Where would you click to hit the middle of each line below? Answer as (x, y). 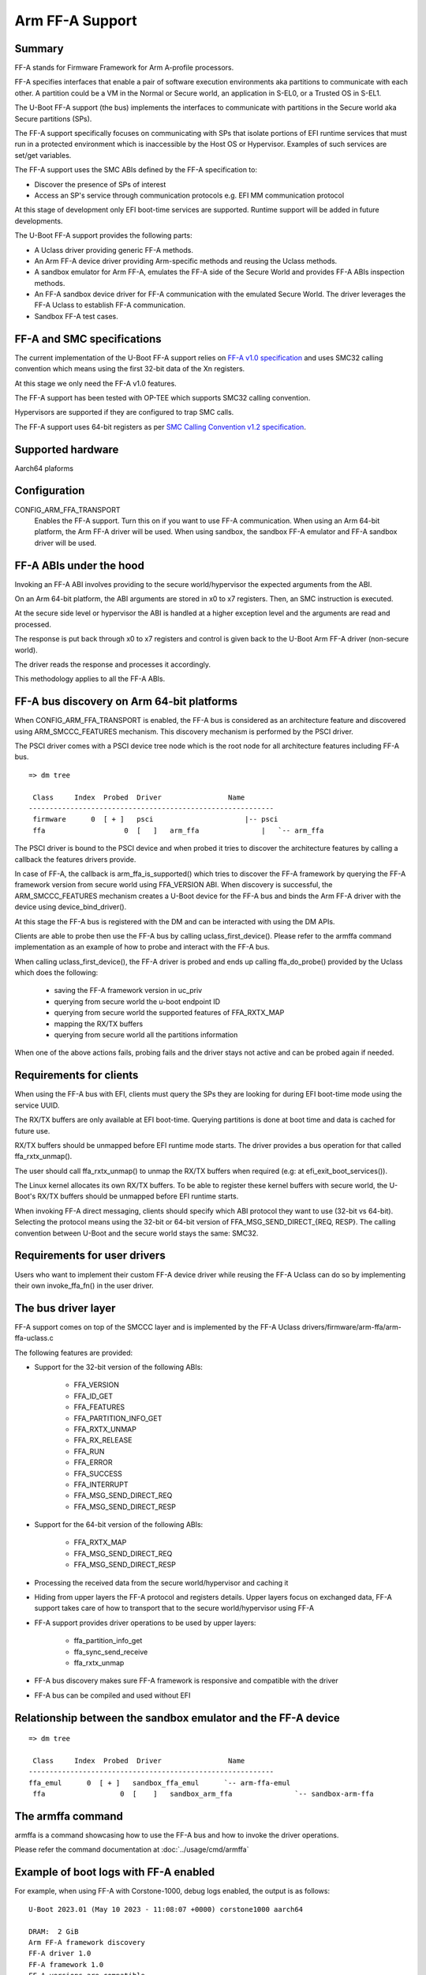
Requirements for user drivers (90, 1256)
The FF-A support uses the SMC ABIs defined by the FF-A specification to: (136, 170)
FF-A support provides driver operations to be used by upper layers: (145, 1623)
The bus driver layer (65, 1308)
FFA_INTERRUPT (101, 1484)
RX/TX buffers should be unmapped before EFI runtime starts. (138, 1196)
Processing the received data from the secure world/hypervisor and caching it (161, 1582)
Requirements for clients (77, 1076)
